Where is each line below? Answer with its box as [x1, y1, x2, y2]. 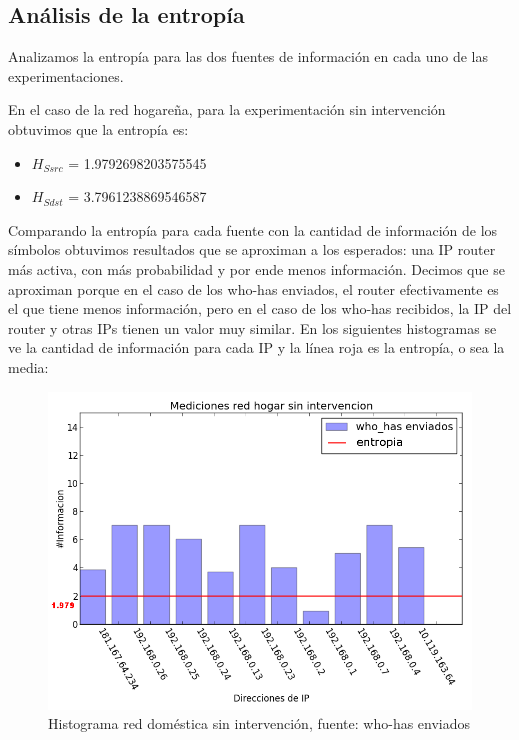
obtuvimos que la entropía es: [8, 118, 189, 139]
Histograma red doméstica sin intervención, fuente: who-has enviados [48, 713, 471, 734]
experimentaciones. [8, 65, 124, 86]
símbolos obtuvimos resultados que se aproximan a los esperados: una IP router [8, 239, 496, 260]
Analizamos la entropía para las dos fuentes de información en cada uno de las [8, 46, 488, 67]
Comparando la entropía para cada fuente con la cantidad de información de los [8, 219, 498, 240]
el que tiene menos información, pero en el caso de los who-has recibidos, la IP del [8, 298, 512, 319]
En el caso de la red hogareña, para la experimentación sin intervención [8, 99, 446, 120]
